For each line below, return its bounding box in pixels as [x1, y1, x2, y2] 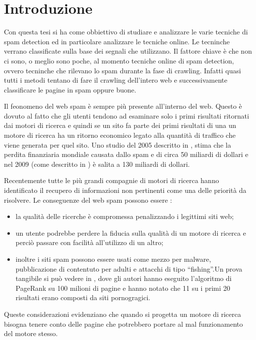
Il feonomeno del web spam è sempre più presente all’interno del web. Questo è [4, 101, 242, 111]
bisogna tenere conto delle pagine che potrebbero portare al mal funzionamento [4, 318, 243, 329]
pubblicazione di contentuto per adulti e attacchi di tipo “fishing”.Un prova [15, 263, 243, 274]
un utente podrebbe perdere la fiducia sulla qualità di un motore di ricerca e [15, 227, 246, 238]
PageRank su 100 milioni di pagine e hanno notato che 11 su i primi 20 [15, 282, 230, 293]
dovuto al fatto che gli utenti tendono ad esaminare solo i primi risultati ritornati [4, 110, 249, 121]
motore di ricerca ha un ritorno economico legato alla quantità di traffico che [4, 130, 236, 140]
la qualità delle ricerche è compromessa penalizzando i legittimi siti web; [15, 211, 234, 221]
